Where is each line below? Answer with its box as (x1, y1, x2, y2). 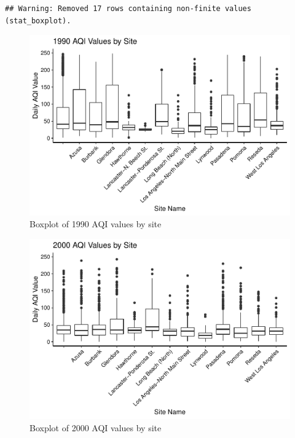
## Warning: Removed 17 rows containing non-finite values (5, 4, 251, 13)
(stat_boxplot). (5, 16, 71, 25)
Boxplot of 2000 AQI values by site (29, 421, 162, 434)
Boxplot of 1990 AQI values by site (29, 217, 162, 230)
